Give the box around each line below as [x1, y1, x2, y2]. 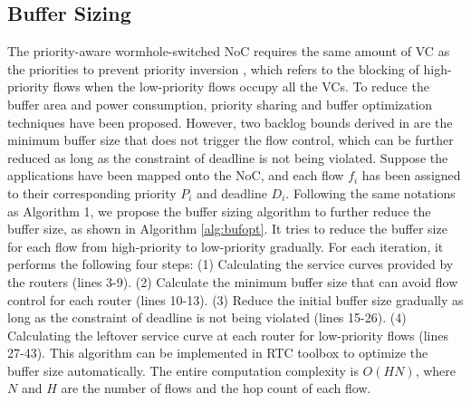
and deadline [197, 183, 267, 202]
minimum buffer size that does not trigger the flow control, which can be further [7, 130, 454, 149]
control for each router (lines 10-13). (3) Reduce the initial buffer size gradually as [7, 290, 464, 309]
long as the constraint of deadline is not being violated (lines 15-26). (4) [7, 308, 407, 327]
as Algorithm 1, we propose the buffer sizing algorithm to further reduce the [7, 201, 431, 220]
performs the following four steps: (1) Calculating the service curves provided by [7, 254, 454, 273]
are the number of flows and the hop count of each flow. [61, 379, 371, 398]
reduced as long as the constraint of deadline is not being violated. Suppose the [7, 148, 448, 167]
